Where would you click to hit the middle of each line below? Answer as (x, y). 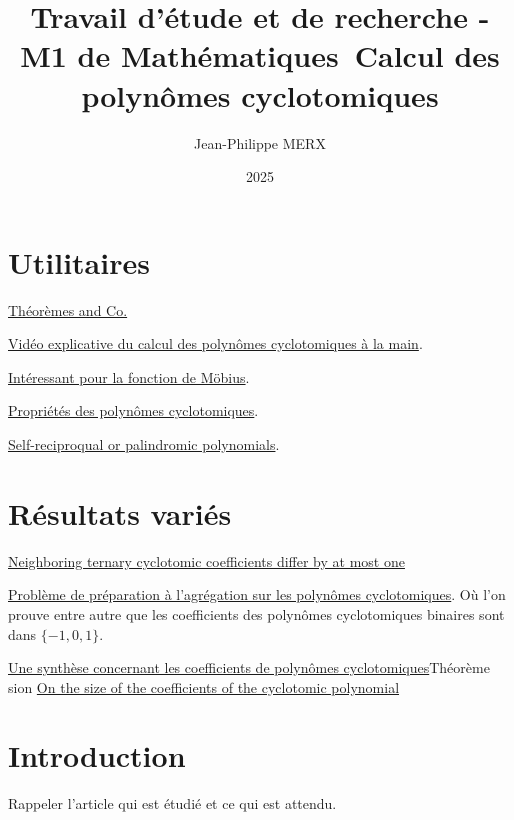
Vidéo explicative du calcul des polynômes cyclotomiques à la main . (215, 343)
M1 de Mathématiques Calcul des (260, 55)
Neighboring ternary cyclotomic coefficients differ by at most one (206, 560)
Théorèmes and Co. (68, 309)
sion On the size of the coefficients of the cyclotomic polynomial (204, 686)
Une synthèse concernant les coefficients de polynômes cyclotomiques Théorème (249, 667)
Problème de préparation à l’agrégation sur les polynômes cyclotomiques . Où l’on (257, 594)
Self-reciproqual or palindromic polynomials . (144, 444)
